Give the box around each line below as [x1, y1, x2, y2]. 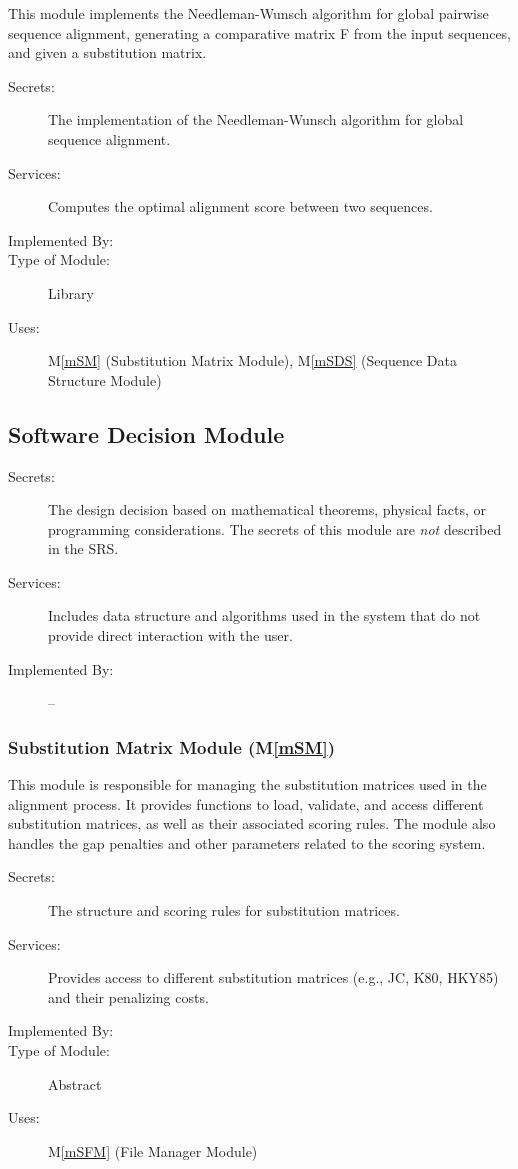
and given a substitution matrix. [8, 42, 207, 63]
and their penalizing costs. [48, 986, 209, 1007]
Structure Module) [48, 369, 162, 390]
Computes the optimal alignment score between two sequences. [48, 196, 433, 217]
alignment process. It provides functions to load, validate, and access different [8, 793, 484, 814]
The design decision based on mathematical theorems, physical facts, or [48, 499, 487, 520]
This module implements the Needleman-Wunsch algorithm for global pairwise [8, 3, 489, 23]
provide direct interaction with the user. [48, 625, 293, 646]
